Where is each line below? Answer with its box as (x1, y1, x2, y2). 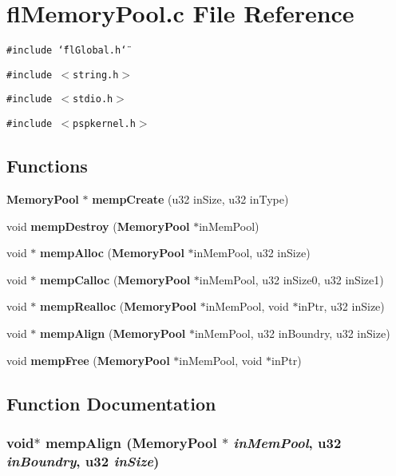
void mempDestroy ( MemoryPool (6, 217, 190, 234)
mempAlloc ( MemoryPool (40, 244, 184, 261)
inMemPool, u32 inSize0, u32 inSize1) (199, 271, 384, 288)
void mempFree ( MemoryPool (6, 351, 170, 368)
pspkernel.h (73, 118, 136, 130)
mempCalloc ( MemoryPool (40, 271, 191, 288)
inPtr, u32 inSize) (298, 298, 385, 315)
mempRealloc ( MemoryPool (40, 298, 196, 315)
